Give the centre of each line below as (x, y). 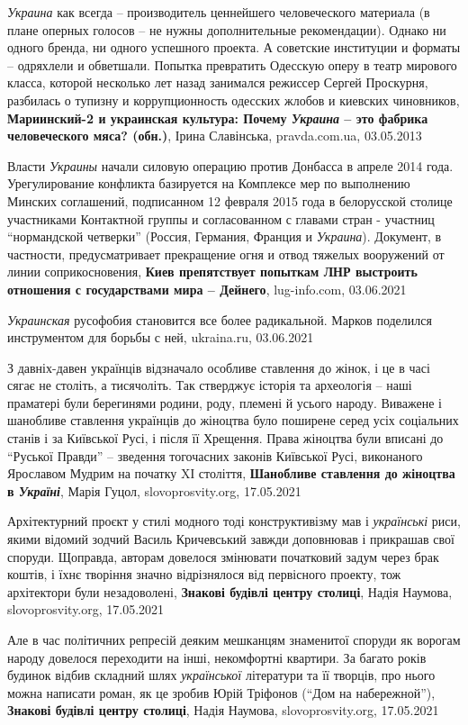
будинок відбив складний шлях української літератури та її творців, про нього (221, 675)
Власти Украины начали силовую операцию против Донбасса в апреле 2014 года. (230, 165)
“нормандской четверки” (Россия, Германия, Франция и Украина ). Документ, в (225, 236)
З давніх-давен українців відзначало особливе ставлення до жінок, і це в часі (219, 367)
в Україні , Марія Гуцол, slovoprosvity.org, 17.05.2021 (154, 490)
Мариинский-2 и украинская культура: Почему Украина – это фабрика (218, 118)
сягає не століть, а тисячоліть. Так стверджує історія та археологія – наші (210, 385)
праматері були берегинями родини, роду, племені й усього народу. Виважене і (225, 402)
